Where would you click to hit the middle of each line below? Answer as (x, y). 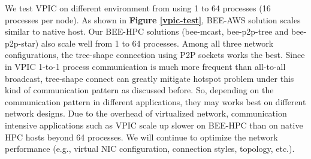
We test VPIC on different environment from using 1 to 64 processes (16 (138, 8)
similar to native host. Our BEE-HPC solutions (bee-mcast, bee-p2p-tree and (147, 31)
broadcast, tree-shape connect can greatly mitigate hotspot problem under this (150, 78)
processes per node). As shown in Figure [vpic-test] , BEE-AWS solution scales (153, 19)
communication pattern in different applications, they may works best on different (155, 101)
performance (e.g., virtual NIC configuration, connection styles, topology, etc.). (150, 149)
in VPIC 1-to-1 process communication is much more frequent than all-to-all (145, 66)
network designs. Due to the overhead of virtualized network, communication (146, 113)
